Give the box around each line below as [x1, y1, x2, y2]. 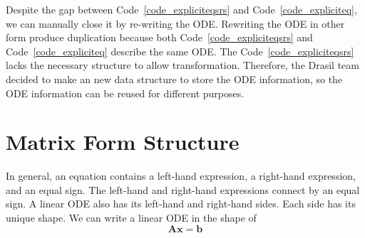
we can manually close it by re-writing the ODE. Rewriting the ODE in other [6, 16, 345, 31]
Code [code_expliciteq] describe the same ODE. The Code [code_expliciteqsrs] [6, 43, 354, 58]
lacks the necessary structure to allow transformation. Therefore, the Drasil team [6, 58, 359, 72]
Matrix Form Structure [6, 127, 240, 156]
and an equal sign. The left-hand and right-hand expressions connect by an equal [6, 182, 360, 197]
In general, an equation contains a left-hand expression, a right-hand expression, [6, 168, 356, 183]
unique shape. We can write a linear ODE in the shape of [6, 210, 257, 225]
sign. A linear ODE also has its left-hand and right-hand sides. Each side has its [6, 196, 356, 211]
